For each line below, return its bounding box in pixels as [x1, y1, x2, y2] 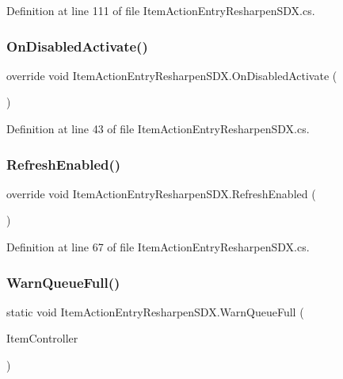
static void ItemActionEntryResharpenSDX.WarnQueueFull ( [6, 303, 304, 320]
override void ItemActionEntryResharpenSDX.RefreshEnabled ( [6, 185, 316, 201]
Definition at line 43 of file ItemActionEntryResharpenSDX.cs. [6, 121, 310, 136]
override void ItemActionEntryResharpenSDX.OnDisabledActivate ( [6, 67, 337, 83]
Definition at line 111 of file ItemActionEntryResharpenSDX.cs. [6, 2, 315, 18]
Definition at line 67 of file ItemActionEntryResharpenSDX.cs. [6, 239, 310, 255]
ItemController [6, 330, 78, 346]
